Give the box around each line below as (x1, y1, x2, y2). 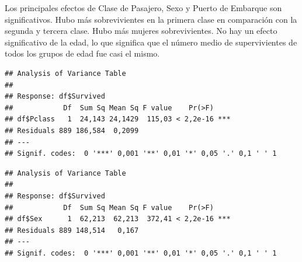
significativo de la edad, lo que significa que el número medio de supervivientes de (5, 36, 297, 48)
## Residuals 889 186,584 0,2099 (5, 126, 139, 135)
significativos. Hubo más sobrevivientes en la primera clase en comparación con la (5, 13, 297, 25)
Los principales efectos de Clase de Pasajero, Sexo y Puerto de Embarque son (5, 2, 282, 13)
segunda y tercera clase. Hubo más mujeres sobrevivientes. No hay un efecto (5, 25, 277, 37)
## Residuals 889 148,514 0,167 (5, 226, 139, 235)
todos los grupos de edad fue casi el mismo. (5, 47, 160, 60)
